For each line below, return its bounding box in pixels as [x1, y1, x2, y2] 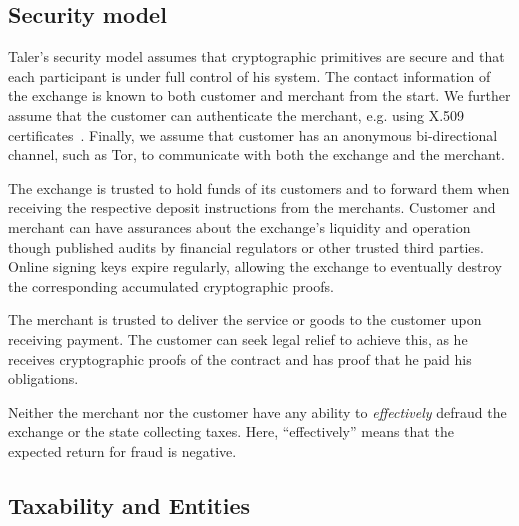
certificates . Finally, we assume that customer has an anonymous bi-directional [8, 124, 498, 145]
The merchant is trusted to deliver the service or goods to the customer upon [8, 309, 482, 330]
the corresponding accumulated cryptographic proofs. [8, 275, 334, 296]
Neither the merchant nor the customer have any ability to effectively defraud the [8, 401, 507, 422]
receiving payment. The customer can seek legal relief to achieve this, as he [8, 328, 468, 349]
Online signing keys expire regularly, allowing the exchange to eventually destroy [8, 256, 502, 277]
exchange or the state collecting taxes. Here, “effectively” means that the [8, 421, 454, 442]
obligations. [8, 368, 79, 389]
